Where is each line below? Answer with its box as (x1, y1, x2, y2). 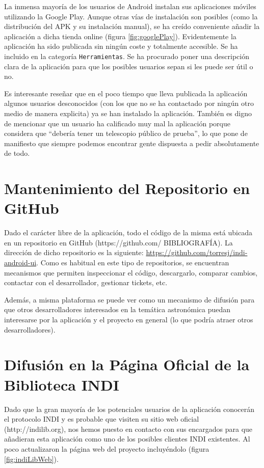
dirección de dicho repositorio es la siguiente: (4, 247, 144, 258)
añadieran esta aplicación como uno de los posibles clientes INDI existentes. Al (4, 433, 250, 444)
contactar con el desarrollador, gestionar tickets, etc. (4, 277, 168, 288)
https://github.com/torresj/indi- (146, 247, 248, 258)
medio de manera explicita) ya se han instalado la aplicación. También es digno (4, 108, 252, 118)
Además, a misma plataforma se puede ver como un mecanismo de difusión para (4, 294, 255, 305)
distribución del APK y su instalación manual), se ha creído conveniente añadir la (4, 21, 260, 32)
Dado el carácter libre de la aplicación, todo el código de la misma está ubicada (4, 227, 252, 238)
